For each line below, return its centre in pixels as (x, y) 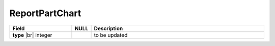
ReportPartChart (45, 13)
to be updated (111, 35)
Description (108, 28)
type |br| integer (32, 35)
